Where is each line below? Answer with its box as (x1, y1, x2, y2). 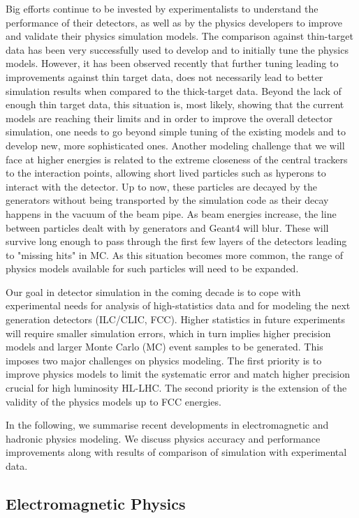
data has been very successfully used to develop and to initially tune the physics (6, 42, 349, 57)
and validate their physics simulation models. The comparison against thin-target (6, 29, 353, 43)
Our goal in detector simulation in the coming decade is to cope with (6, 284, 301, 299)
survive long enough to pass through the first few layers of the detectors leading (6, 234, 347, 249)
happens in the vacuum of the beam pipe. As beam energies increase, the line (6, 206, 337, 221)
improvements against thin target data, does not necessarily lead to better (6, 69, 323, 84)
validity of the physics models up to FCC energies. (6, 394, 221, 408)
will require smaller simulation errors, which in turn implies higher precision (6, 325, 331, 340)
